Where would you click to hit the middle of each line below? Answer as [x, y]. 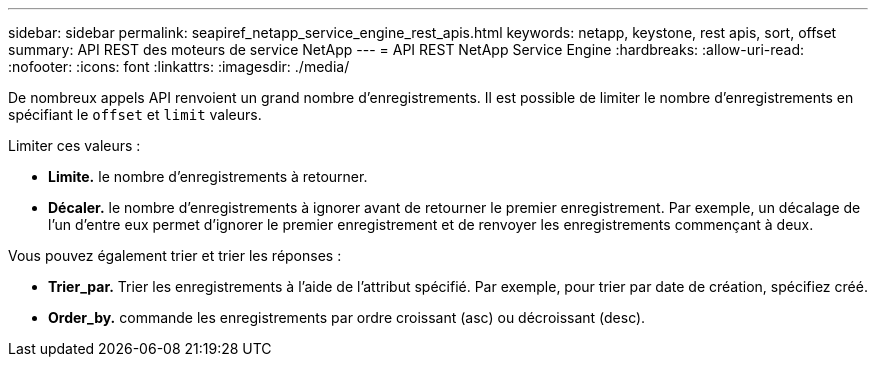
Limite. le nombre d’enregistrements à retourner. [208, 176]
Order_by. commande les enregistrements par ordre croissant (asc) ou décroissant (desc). [347, 317]
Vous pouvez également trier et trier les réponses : [175, 255]
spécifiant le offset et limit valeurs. [135, 114]
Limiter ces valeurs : [74, 145]
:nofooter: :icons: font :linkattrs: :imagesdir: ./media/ [179, 66]
